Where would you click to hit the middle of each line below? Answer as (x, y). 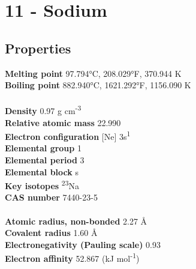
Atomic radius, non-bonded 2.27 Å (76, 221)
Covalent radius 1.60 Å (51, 233)
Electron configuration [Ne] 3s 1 (68, 135)
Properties (38, 48)
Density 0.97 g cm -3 (43, 110)
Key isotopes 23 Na (42, 185)
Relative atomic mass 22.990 (63, 122)
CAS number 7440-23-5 (51, 197)
